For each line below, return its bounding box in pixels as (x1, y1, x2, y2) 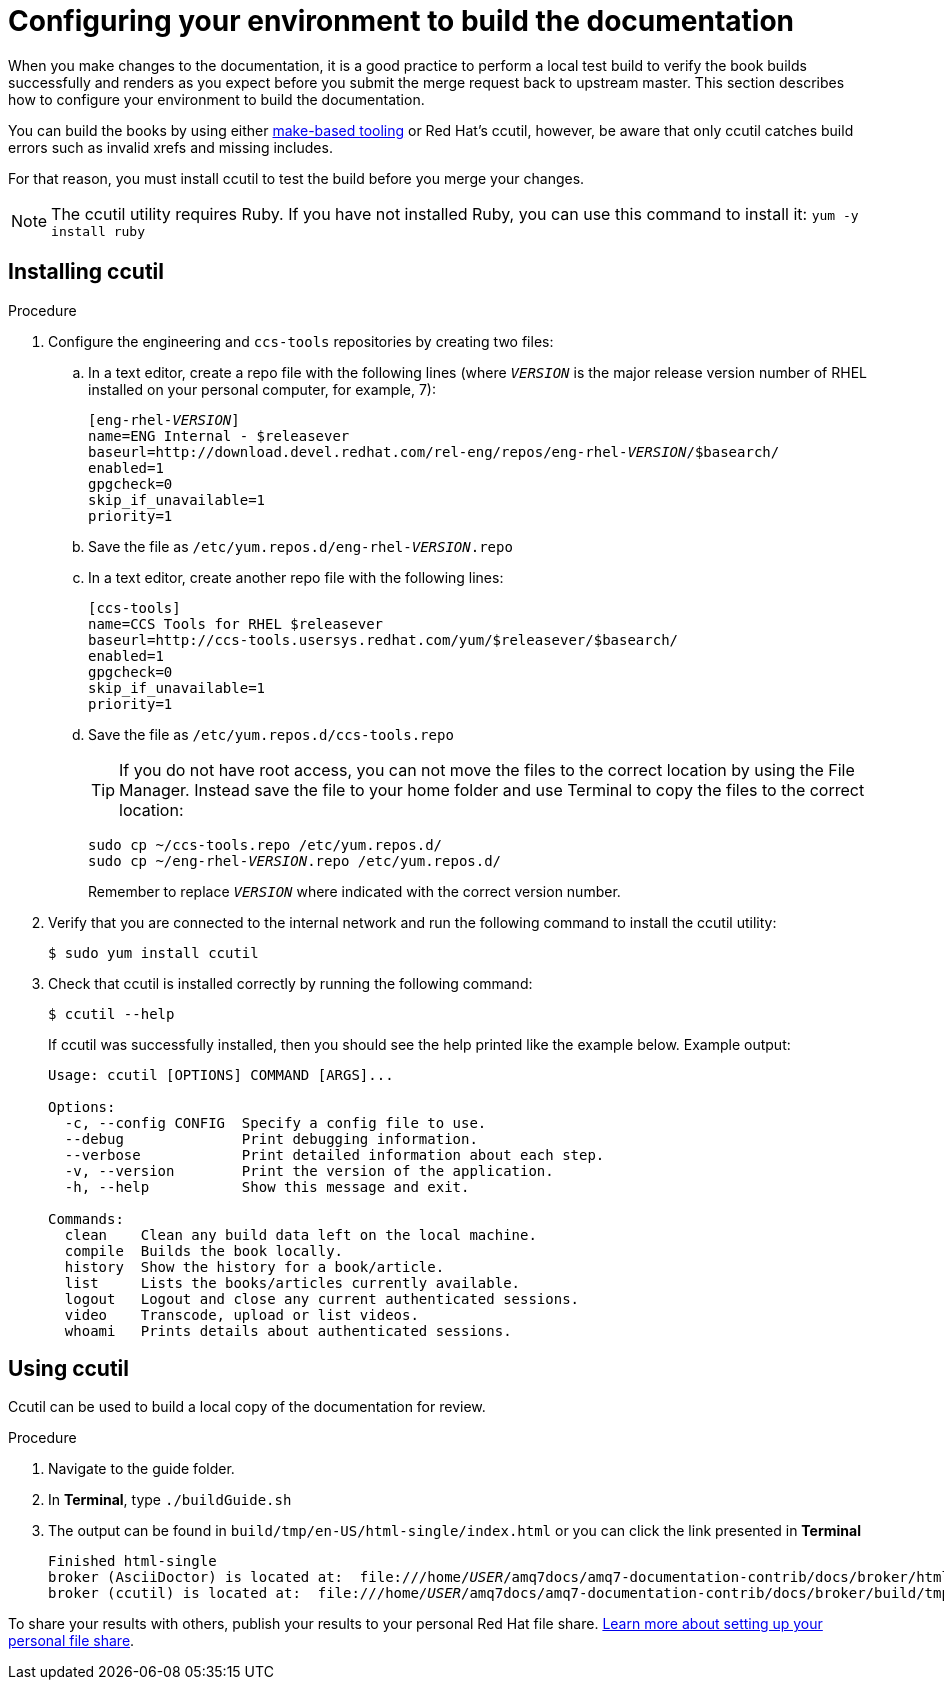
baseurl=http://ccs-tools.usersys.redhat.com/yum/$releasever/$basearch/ (88, 631, 679, 648)
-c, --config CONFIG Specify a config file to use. (64, 1114, 487, 1131)
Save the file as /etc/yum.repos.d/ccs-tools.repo (88, 725, 454, 743)
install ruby (51, 223, 145, 239)
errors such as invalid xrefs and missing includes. (8, 138, 333, 156)
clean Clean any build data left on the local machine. (64, 1226, 537, 1243)
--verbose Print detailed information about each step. (64, 1146, 605, 1163)
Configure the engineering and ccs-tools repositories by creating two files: (48, 332, 554, 350)
